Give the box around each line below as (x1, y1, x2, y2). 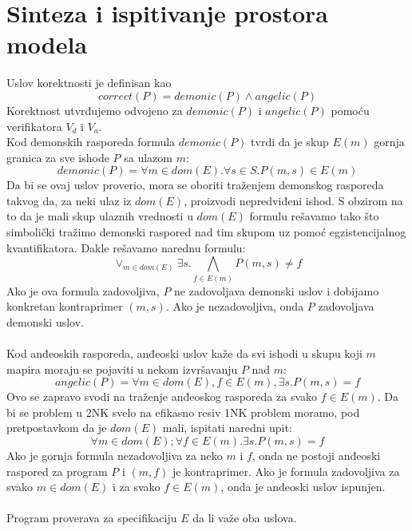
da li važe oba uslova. (192, 509, 297, 526)
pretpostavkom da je (6, 419, 107, 436)
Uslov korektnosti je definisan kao (6, 74, 172, 91)
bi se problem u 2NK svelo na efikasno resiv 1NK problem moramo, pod (6, 403, 360, 420)
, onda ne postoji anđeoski (252, 446, 381, 463)
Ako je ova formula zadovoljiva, (6, 282, 160, 299)
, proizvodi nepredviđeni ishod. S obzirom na (184, 192, 403, 208)
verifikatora (6, 117, 62, 134)
